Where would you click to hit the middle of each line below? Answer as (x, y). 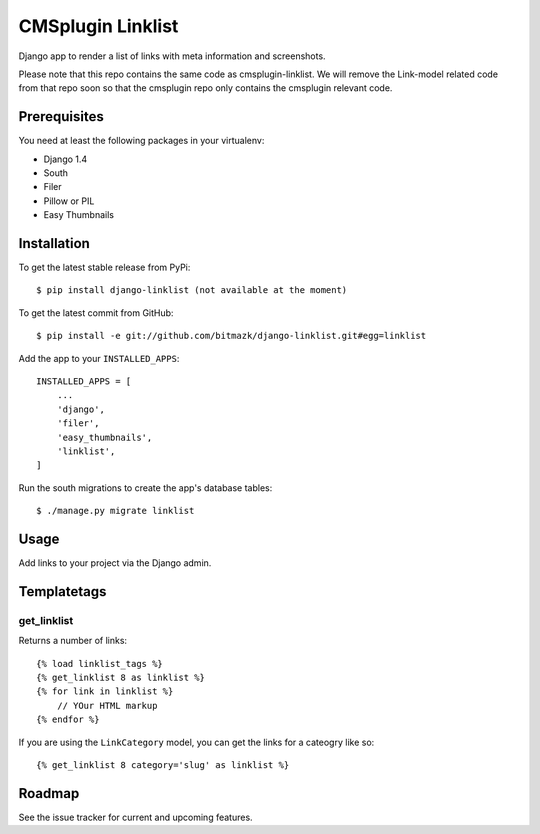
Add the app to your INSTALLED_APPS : (99, 358)
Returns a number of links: (73, 641)
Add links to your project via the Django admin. (115, 563)
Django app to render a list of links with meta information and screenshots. (172, 56)
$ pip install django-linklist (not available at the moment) (192, 290)
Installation (54, 243)
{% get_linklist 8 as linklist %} (120, 678)
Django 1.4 (65, 159)
